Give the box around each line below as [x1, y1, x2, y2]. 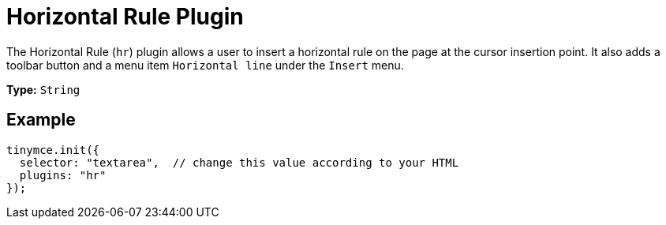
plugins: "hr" [19, 168, 107, 182]
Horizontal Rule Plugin [6, 3, 244, 30]
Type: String [6, 82, 80, 96]
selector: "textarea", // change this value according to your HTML [19, 156, 459, 169]
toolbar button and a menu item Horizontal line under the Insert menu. [6, 58, 404, 72]
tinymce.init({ [6, 143, 100, 156]
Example [6, 110, 76, 130]
